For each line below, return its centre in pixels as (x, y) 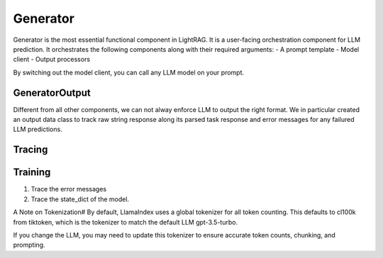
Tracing (30, 150)
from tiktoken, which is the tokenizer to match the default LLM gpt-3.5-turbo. (125, 222)
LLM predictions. (38, 129)
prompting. (29, 245)
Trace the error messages (68, 189)
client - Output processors (52, 60)
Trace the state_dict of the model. (80, 199)
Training (32, 173)
